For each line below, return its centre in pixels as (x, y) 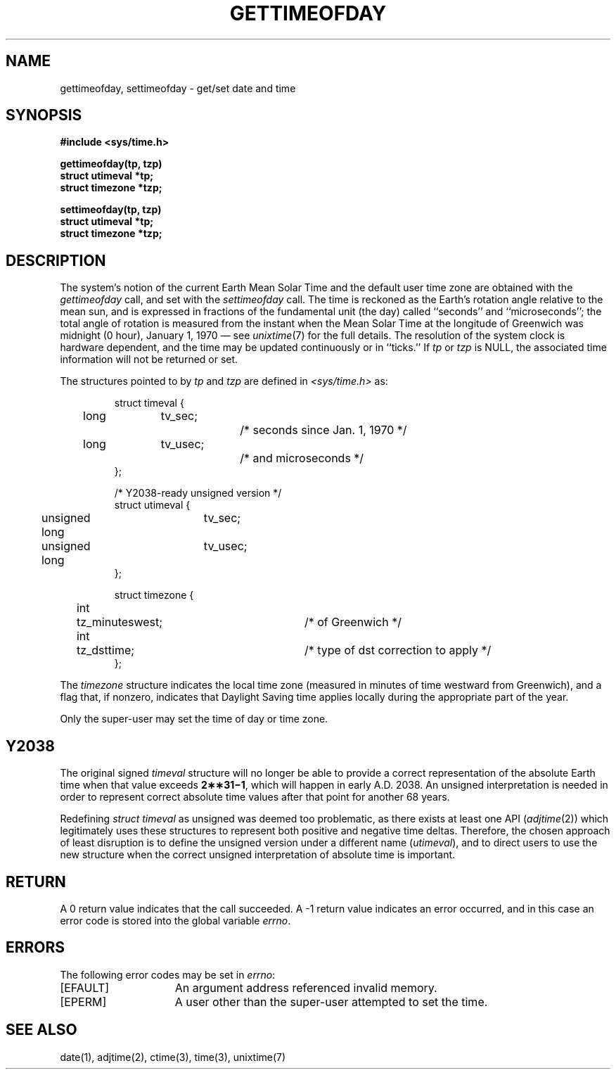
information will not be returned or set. (149, 360)
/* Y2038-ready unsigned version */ (198, 493)
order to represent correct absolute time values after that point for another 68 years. (255, 797)
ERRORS (36, 948)
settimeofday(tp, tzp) (111, 210)
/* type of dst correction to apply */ (398, 650)
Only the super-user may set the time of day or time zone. (194, 719)
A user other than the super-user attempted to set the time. (331, 1001)
